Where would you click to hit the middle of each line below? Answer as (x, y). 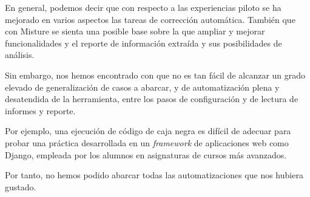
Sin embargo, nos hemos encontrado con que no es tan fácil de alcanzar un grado (155, 75)
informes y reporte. (40, 110)
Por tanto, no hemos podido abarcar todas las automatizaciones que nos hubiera (154, 175)
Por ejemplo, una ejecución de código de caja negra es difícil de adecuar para (148, 131)
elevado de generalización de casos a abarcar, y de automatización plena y (142, 87)
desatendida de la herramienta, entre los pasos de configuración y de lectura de (152, 99)
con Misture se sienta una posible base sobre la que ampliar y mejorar (135, 31)
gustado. (21, 186)
